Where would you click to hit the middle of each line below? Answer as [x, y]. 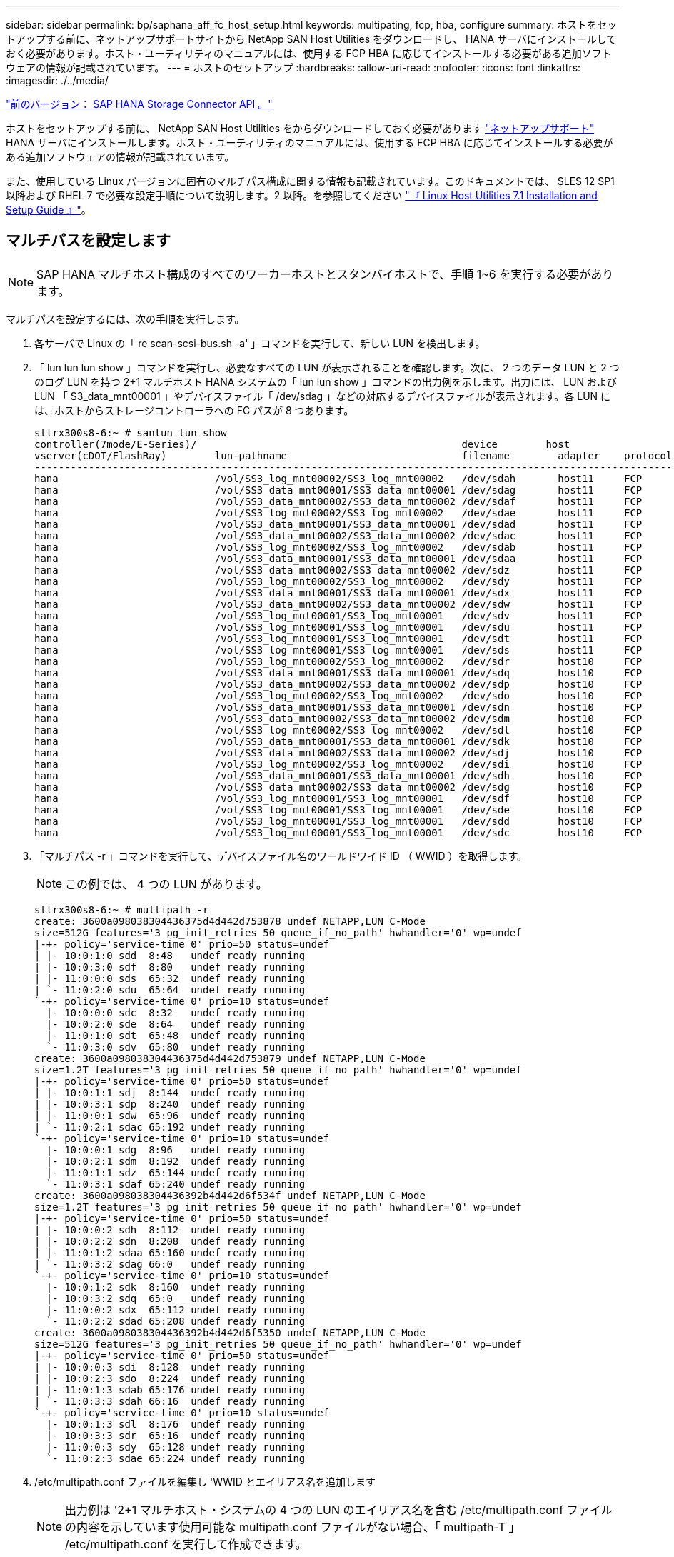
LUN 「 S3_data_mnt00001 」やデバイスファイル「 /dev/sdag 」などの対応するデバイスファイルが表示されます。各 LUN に [323, 396]
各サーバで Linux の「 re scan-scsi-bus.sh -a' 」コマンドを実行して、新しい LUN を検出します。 [260, 343]
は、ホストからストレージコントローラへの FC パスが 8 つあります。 [194, 410]
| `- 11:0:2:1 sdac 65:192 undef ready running [170, 1127]
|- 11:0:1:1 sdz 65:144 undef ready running [176, 1172]
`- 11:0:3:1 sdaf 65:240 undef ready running [176, 1184]
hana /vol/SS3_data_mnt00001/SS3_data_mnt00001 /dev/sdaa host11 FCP [338, 558]
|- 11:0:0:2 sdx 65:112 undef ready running [176, 1310]
